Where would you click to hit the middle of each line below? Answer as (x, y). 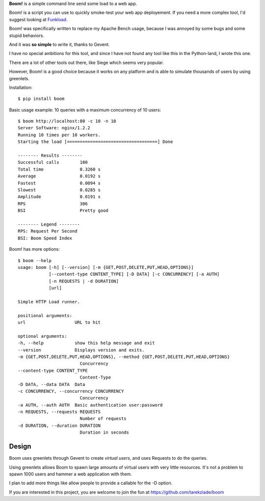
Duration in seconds (105, 432)
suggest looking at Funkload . (38, 19)
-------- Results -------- (50, 156)
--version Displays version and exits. (81, 350)
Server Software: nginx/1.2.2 (54, 128)
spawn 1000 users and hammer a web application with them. (70, 474)
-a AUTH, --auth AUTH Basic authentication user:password (90, 405)
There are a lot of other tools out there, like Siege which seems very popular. (86, 62)
